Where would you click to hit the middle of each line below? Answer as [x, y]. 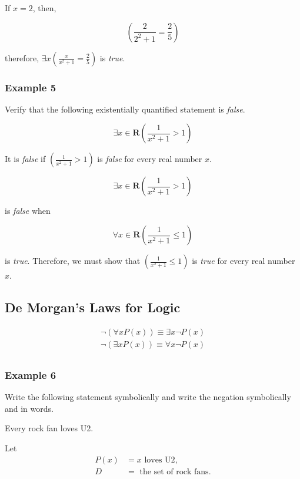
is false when [28, 211]
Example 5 [31, 87]
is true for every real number [244, 260]
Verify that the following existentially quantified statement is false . [125, 109]
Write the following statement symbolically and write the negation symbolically [148, 397]
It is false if [25, 159]
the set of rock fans [174, 472]
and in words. [29, 408]
